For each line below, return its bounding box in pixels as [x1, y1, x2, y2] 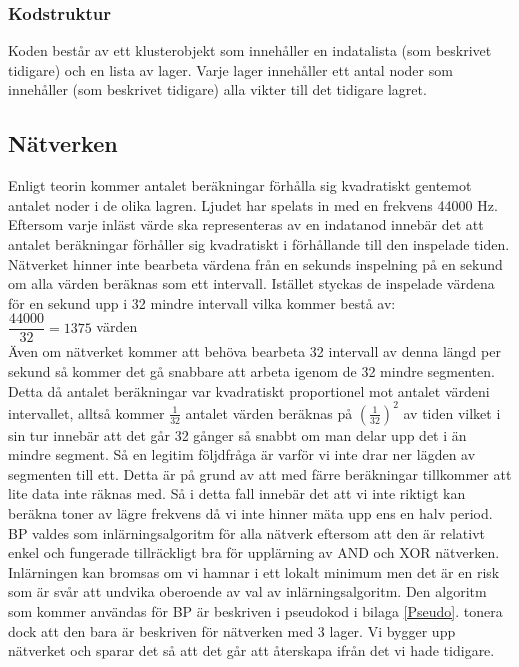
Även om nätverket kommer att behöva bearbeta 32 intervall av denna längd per [8, 341, 501, 362]
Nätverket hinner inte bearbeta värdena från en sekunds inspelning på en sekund [8, 253, 503, 274]
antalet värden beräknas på [185, 402, 353, 423]
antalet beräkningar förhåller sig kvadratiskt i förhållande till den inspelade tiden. [8, 233, 510, 254]
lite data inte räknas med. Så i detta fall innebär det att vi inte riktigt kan [8, 483, 466, 504]
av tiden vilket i [403, 402, 501, 423]
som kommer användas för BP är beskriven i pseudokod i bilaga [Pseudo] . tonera [8, 601, 503, 622]
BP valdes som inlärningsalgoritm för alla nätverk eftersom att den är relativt [8, 522, 485, 543]
